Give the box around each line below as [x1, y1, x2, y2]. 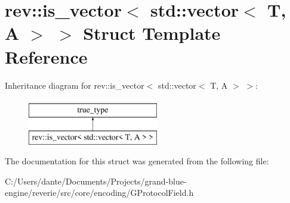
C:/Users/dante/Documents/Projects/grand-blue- [5, 174, 187, 187]
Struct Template [83, 21, 221, 45]
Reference [5, 44, 88, 68]
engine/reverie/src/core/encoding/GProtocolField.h [5, 186, 194, 199]
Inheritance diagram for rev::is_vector [5, 79, 144, 91]
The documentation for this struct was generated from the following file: [5, 155, 269, 167]
